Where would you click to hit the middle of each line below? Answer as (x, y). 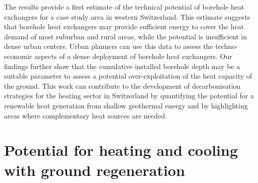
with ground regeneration (95, 170)
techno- (227, 46)
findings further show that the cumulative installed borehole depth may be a (122, 66)
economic (18, 56)
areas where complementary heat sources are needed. (86, 115)
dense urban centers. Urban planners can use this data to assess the (109, 46)
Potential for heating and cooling (121, 150)
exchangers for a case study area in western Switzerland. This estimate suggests (127, 16)
